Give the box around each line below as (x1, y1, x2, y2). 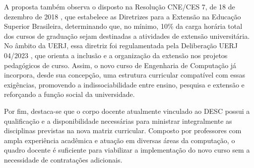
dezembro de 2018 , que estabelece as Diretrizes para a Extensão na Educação (4, 11, 241, 21)
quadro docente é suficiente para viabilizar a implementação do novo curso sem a (4, 145, 250, 155)
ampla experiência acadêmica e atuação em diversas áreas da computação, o (4, 135, 235, 145)
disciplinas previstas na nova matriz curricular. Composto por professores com (4, 125, 242, 136)
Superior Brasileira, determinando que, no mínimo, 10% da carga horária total (4, 21, 243, 31)
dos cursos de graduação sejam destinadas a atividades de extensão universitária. (4, 30, 250, 41)
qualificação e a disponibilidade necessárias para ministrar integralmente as (4, 115, 232, 126)
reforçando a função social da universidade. (4, 89, 135, 99)
